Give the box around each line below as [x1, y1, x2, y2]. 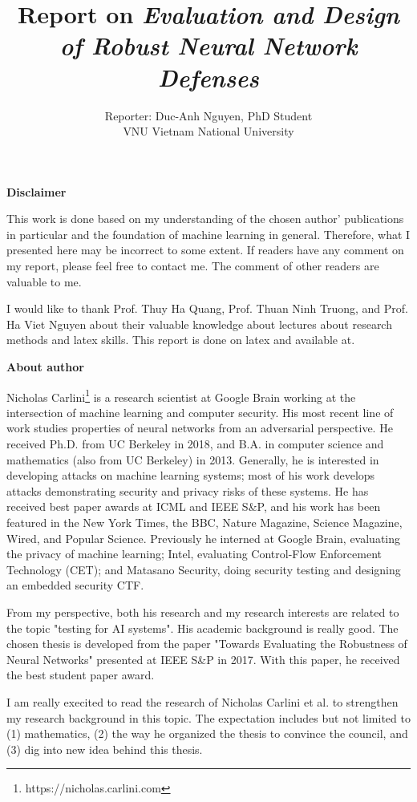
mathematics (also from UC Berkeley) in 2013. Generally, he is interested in [6, 451, 379, 468]
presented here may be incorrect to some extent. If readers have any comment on [6, 241, 404, 258]
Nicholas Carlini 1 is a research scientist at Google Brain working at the [6, 386, 356, 405]
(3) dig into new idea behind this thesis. [6, 740, 203, 757]
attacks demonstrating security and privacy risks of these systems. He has [6, 482, 369, 499]
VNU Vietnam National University [123, 123, 294, 140]
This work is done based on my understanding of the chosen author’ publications [6, 210, 404, 227]
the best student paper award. [6, 666, 155, 683]
